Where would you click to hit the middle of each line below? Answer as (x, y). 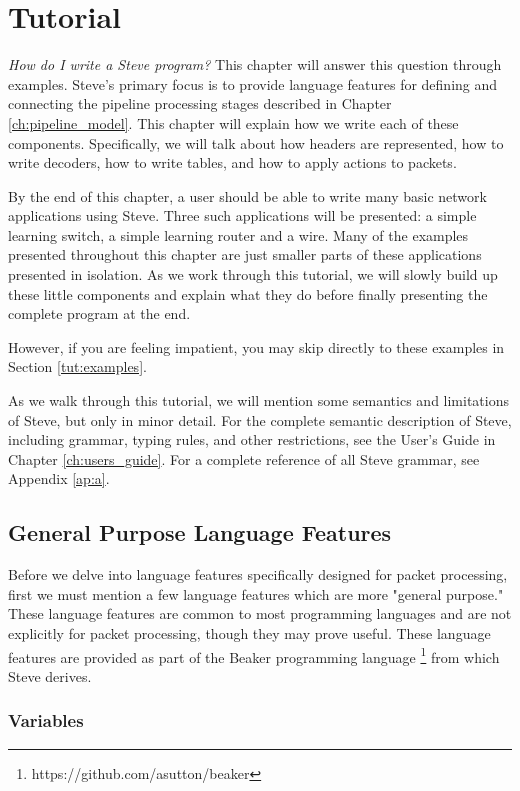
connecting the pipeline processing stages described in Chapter (200, 103)
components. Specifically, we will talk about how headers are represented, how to (256, 142)
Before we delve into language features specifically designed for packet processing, (258, 574)
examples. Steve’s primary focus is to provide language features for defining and (253, 83)
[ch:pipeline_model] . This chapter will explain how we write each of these (233, 122)
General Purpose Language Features (200, 532)
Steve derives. (50, 675)
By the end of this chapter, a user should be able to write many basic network (247, 195)
